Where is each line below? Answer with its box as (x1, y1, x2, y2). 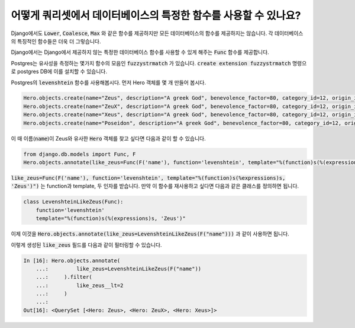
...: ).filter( (35, 273, 93, 281)
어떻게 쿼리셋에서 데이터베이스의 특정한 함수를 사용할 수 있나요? (11, 9, 301, 22)
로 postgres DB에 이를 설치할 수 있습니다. (11, 68, 108, 75)
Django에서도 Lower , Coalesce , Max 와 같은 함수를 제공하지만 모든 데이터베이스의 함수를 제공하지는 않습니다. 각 (11, 30, 273, 37)
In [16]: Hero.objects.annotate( (23, 257, 121, 264)
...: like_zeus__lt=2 (35, 282, 124, 289)
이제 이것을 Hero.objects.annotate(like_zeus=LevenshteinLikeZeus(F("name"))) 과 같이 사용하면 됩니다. (11, 230, 289, 237)
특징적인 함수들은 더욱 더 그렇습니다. (17, 37, 101, 44)
